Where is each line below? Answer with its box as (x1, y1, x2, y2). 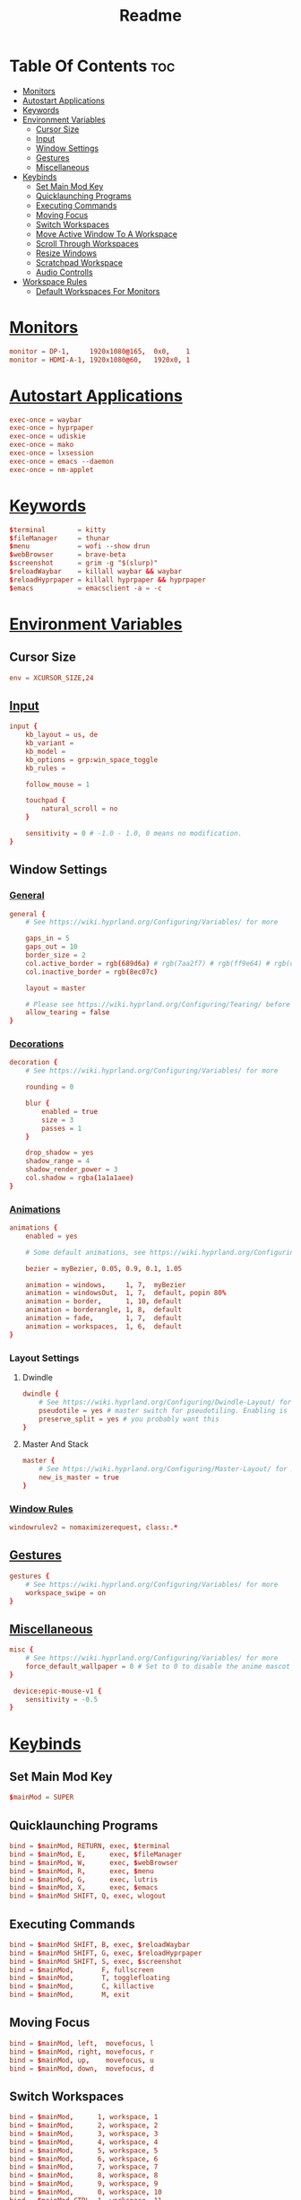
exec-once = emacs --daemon (9, 457, 115, 466)
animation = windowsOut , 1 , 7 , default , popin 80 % (25, 1289, 227, 1298)
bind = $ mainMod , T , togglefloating (9, 1974, 170, 1983)
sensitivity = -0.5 (25, 1695, 99, 1704)
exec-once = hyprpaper (9, 424, 94, 433)
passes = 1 (41, 1124, 82, 1133)
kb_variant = (25, 739, 74, 748)
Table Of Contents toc (9, 56, 176, 76)
